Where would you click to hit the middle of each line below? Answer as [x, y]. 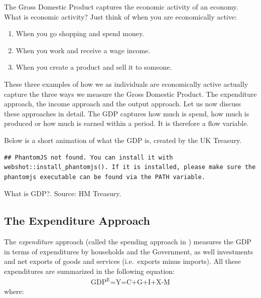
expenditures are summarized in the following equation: [89, 271]
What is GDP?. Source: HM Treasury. [63, 193]
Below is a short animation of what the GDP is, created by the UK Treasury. [123, 140]
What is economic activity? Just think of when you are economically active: [120, 16]
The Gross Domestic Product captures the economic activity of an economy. [121, 7]
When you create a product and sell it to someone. [94, 67]
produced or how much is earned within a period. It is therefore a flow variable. [126, 123]
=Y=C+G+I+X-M [140, 282]
